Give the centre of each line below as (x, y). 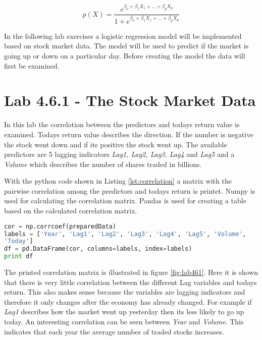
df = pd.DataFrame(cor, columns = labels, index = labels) (98, 249)
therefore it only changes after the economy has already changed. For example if (128, 301)
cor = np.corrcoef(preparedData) (60, 226)
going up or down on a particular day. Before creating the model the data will (125, 55)
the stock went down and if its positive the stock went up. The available (116, 144)
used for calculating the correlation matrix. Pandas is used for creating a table (125, 201)
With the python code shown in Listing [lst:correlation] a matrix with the (118, 181)
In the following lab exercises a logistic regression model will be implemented (123, 36)
